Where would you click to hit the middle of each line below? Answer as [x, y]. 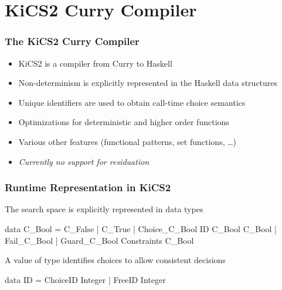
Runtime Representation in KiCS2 [88, 187]
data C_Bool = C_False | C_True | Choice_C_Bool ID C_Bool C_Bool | [141, 228]
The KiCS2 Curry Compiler [72, 41]
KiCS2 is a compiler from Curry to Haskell [95, 63]
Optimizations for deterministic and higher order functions [124, 122]
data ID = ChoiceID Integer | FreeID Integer [85, 279]
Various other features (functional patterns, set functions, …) [128, 141]
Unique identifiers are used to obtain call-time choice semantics [132, 102]
